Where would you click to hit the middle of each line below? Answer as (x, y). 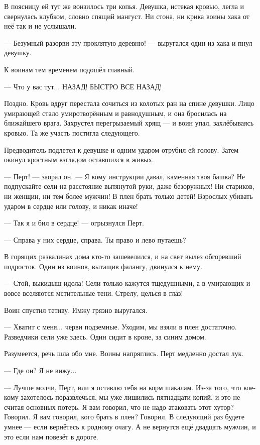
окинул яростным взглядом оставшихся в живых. (79, 159)
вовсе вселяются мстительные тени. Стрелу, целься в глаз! (94, 293)
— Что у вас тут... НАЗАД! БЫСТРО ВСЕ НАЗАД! (83, 86)
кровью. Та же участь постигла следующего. (72, 132)
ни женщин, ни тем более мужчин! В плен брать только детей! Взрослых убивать (128, 196)
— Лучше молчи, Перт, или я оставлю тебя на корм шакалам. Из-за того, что (123, 387)
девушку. (18, 52)
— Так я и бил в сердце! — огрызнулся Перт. (74, 223)
